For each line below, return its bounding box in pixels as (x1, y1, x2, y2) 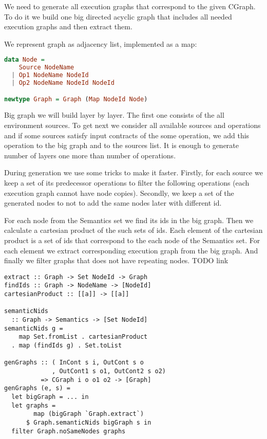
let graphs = (11, 401, 56, 409)
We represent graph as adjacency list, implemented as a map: (4, 38, 197, 49)
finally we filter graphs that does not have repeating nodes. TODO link (4, 255, 228, 266)
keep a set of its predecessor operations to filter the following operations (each (4, 177, 250, 188)
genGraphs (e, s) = (4, 385, 70, 392)
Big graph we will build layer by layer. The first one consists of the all (4, 109, 224, 120)
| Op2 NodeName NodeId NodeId (11, 79, 115, 86)
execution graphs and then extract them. (4, 21, 132, 32)
